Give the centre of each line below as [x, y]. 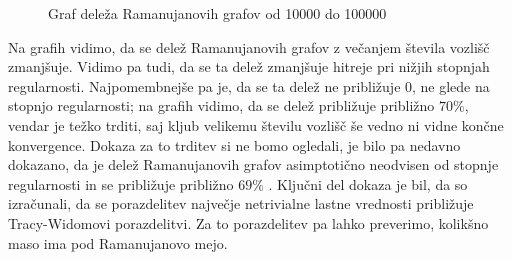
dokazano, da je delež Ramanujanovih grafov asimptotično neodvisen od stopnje [253, 164]
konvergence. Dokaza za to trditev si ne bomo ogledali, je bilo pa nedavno [234, 144]
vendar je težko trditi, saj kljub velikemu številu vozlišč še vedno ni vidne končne [256, 124]
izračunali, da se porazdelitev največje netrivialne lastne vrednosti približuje [241, 203]
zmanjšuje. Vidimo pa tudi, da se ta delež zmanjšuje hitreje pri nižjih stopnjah [249, 66]
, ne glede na [451, 85]
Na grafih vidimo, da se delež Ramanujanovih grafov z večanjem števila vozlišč [249, 46]
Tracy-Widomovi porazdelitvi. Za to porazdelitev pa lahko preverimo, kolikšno [248, 222]
